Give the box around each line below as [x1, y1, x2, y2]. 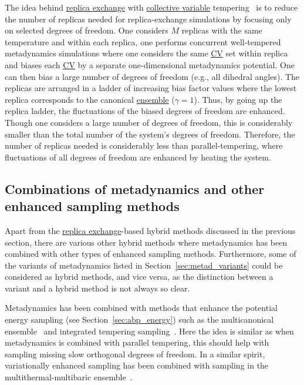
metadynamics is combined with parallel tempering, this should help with [5, 336, 269, 349]
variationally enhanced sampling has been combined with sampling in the [5, 359, 269, 371]
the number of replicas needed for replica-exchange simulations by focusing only [5, 12, 292, 25]
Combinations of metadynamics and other [5, 179, 265, 197]
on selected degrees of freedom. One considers [5, 24, 168, 36]
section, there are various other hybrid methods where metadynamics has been [5, 236, 288, 248]
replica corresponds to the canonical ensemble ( [5, 93, 175, 105]
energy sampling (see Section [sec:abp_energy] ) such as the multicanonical [5, 313, 274, 326]
